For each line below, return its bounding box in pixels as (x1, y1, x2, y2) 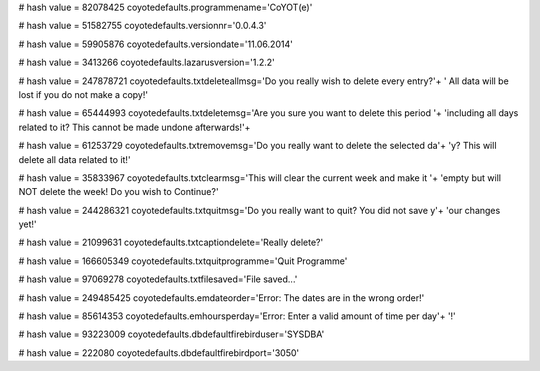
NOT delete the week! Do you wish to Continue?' (18, 186, 219, 198)
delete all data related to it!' (18, 153, 131, 165)
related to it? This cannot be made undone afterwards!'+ (18, 121, 251, 133)
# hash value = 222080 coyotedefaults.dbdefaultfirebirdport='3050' (18, 346, 300, 359)
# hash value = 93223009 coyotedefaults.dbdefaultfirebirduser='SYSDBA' (18, 328, 325, 340)
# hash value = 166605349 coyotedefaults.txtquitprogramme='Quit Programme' (18, 255, 348, 267)
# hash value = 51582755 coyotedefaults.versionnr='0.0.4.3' (18, 20, 267, 32)
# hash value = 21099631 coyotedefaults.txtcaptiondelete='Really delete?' (18, 236, 324, 249)
